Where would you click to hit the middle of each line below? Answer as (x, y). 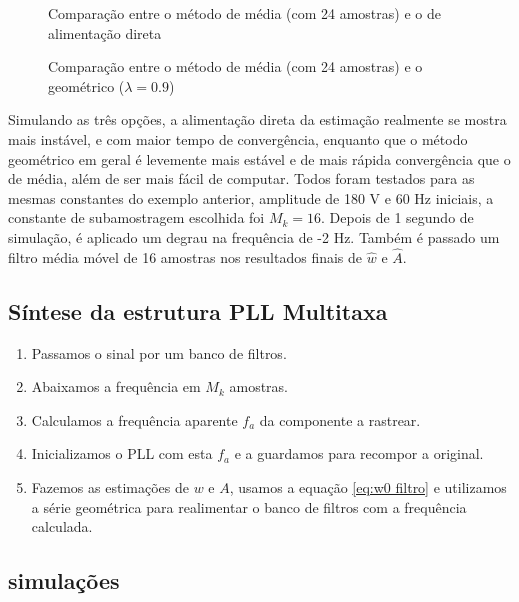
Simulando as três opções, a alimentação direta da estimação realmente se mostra (257, 119)
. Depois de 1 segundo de (397, 217)
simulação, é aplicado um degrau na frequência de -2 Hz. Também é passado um (254, 236)
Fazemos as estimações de (110, 486)
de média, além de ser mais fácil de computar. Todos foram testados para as (241, 178)
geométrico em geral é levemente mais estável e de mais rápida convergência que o (259, 158)
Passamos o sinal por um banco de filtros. (159, 352)
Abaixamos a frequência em (116, 386)
